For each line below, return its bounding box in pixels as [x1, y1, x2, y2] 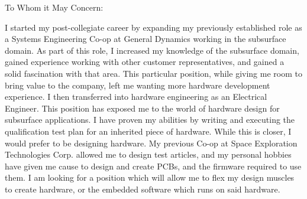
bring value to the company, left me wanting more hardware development [5, 79, 270, 91]
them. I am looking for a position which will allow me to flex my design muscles [5, 171, 295, 184]
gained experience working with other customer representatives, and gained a [5, 56, 285, 68]
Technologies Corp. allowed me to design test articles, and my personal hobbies [5, 148, 292, 161]
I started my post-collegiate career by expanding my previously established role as [5, 21, 302, 33]
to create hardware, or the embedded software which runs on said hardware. [5, 182, 280, 195]
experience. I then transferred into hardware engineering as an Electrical [5, 90, 267, 103]
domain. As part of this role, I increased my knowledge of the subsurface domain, [5, 44, 299, 56]
